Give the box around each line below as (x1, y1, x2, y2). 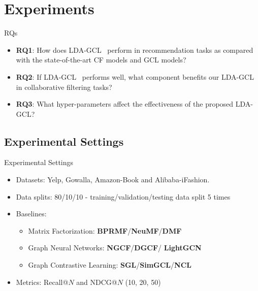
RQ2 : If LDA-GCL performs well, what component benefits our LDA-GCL (16, 71, 254, 82)
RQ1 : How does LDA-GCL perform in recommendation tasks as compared (16, 44, 253, 55)
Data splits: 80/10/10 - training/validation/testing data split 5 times (16, 191, 231, 202)
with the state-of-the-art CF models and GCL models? (16, 54, 186, 65)
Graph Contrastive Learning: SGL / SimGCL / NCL (28, 260, 191, 270)
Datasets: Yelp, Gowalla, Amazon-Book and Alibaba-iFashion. (16, 174, 210, 185)
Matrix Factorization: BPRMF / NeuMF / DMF (28, 225, 182, 236)
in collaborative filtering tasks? (16, 81, 112, 92)
